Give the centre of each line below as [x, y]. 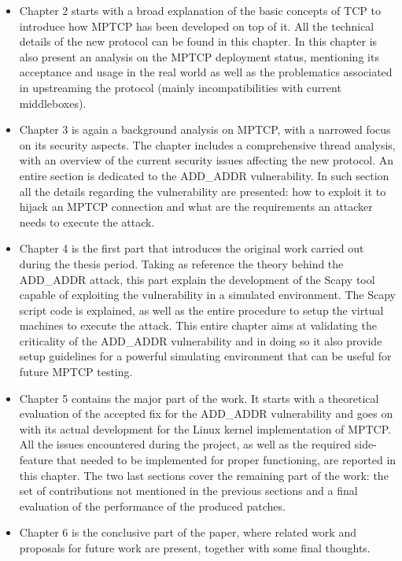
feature [36, 460]
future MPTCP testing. [76, 372]
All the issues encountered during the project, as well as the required [185, 444]
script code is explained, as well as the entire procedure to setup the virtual [201, 310]
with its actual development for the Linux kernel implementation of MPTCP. [205, 428]
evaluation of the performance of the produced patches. [152, 506]
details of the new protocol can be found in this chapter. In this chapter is [198, 41]
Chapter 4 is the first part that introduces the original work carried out [192, 248]
